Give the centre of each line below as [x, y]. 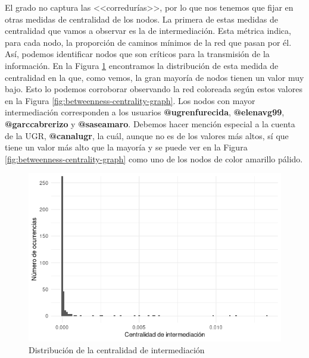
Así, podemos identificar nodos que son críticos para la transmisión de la [137, 54]
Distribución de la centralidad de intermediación [117, 349]
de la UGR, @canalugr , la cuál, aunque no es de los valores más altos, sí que [147, 135]
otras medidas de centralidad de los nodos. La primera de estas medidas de [141, 19]
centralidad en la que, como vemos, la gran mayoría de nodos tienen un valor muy [154, 77]
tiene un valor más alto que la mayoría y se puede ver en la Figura [126, 147]
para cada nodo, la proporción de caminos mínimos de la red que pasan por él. [148, 42]
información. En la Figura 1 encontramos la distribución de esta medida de [142, 65]
